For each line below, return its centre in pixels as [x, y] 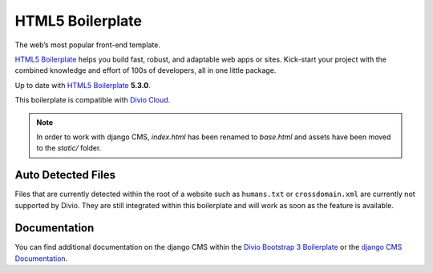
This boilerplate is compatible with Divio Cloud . [93, 100]
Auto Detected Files [65, 175]
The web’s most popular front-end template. [87, 45]
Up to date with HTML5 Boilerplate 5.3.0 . [83, 85]
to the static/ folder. [69, 148]
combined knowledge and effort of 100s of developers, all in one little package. [146, 70]
